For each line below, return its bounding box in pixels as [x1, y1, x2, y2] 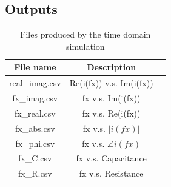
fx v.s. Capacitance [76, 152, 147, 165]
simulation [66, 39, 105, 52]
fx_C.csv [18, 152, 52, 165]
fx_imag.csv [12, 92, 58, 104]
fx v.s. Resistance [79, 167, 144, 180]
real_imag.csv [9, 76, 61, 89]
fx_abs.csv [15, 121, 55, 134]
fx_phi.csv [15, 137, 55, 149]
